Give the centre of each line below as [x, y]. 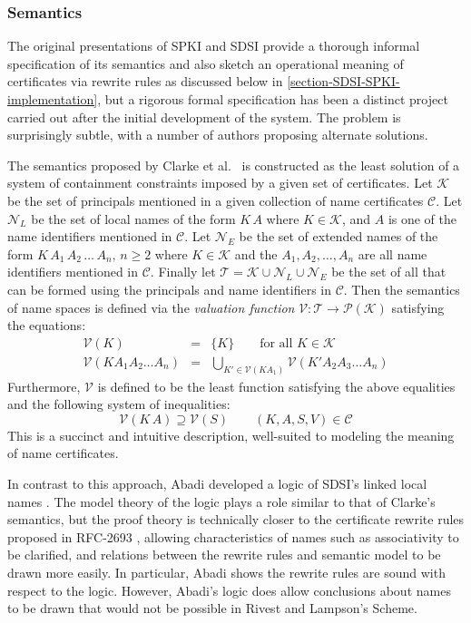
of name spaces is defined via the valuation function [151, 307]
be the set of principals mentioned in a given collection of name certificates [216, 200]
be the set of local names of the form [133, 218]
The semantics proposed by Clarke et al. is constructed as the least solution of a [234, 165]
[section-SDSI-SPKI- [343, 81]
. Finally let [183, 272]
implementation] [53, 99]
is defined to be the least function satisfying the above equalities [276, 386]
